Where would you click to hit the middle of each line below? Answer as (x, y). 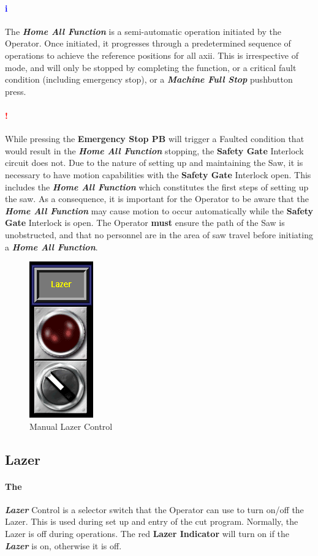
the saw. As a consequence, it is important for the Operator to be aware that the (157, 199)
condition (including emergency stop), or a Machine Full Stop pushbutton (149, 79)
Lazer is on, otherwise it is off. (63, 545)
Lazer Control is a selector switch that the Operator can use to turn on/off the (154, 509)
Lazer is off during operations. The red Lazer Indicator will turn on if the (147, 534)
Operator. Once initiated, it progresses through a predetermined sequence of (148, 43)
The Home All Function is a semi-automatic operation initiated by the (143, 31)
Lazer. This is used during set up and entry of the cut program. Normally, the (152, 521)
